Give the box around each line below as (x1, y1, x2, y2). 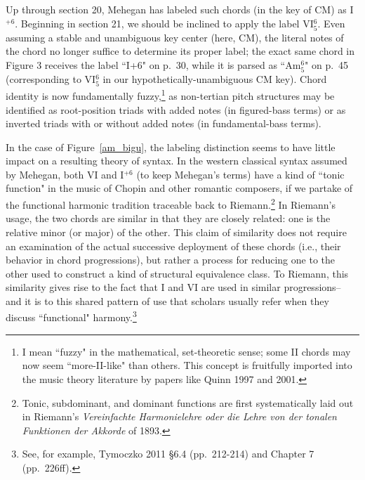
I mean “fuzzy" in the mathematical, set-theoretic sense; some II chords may (22, 344, 351, 358)
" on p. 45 (305, 57, 349, 72)
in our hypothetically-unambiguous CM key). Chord (102, 72, 327, 86)
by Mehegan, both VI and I (6, 167, 124, 181)
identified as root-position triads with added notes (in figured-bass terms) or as (6, 102, 346, 117)
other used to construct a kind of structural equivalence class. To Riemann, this (6, 266, 349, 280)
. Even (317, 15, 345, 30)
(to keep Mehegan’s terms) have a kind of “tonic (136, 167, 345, 181)
